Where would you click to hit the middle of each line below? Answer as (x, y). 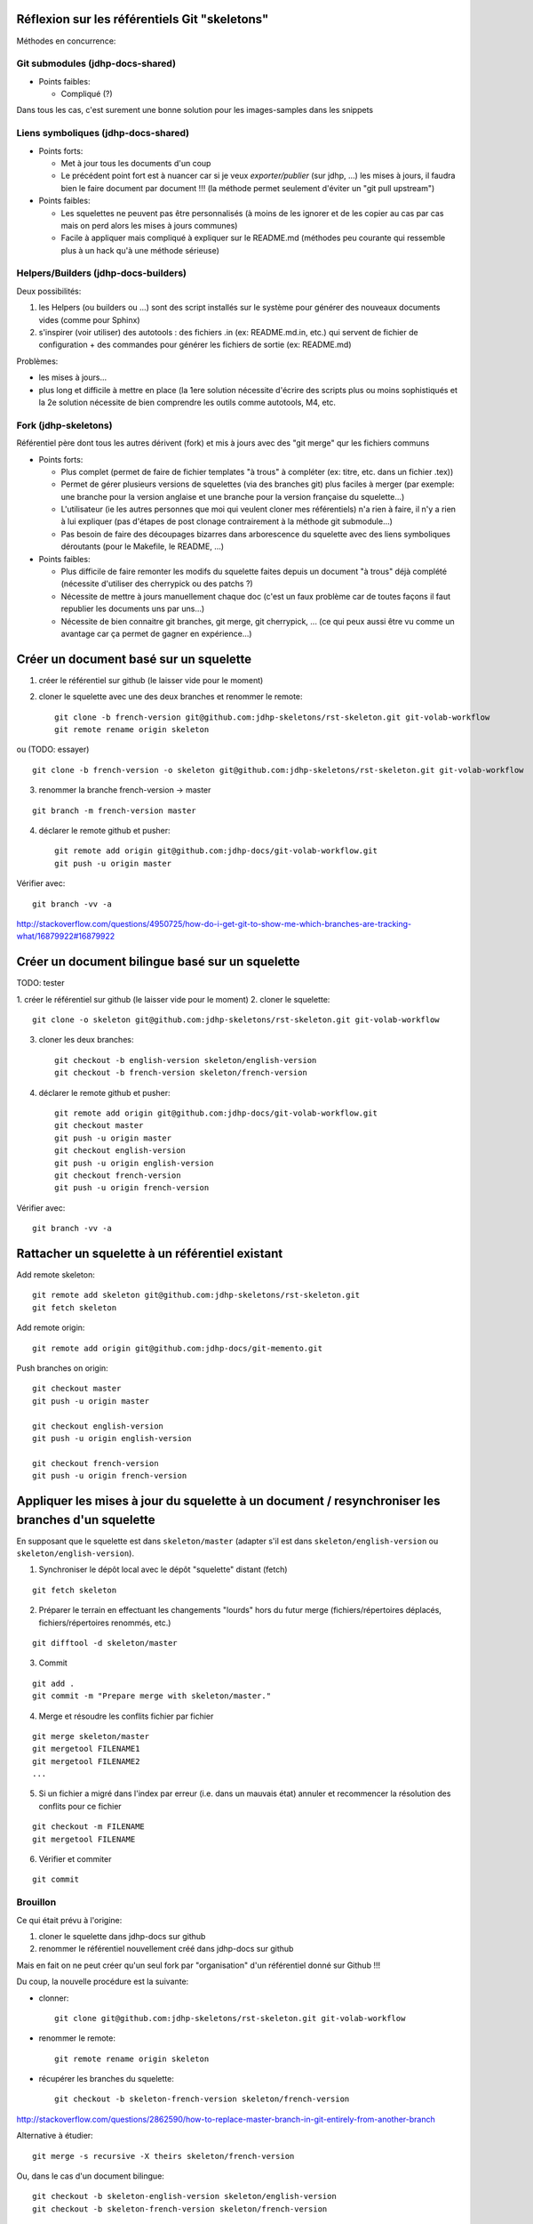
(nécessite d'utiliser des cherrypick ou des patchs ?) (157, 584)
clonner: (54, 1998)
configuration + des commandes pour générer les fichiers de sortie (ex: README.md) (195, 345)
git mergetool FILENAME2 (86, 1761)
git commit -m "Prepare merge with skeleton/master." (151, 1696)
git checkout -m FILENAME (89, 1827)
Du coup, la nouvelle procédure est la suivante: (103, 1982)
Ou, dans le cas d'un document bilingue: (90, 2176)
